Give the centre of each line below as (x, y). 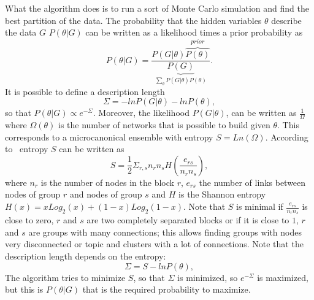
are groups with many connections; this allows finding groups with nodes (165, 232)
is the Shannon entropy (222, 194)
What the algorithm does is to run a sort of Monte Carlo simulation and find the (157, 8)
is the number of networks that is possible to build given (164, 125)
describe (286, 20)
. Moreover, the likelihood (141, 113)
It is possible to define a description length (85, 91)
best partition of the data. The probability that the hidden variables (133, 20)
